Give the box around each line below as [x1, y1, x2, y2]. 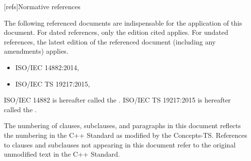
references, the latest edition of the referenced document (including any [4, 36, 216, 46]
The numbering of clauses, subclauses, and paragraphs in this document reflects [4, 120, 241, 131]
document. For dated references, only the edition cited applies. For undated [4, 27, 228, 37]
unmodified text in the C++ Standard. [4, 149, 120, 159]
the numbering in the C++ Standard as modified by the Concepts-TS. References [4, 130, 248, 140]
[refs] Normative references [4, 1, 81, 11]
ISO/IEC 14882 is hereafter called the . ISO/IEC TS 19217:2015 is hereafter [4, 95, 231, 105]
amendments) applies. [4, 46, 68, 56]
